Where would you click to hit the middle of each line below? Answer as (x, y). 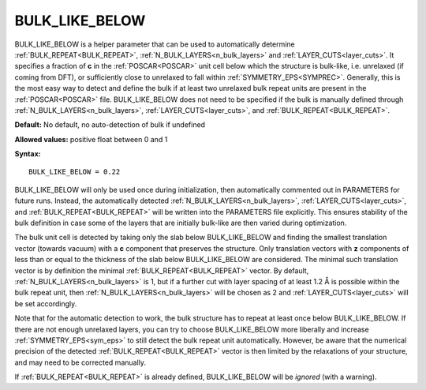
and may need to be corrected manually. (80, 362)
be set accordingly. (46, 303)
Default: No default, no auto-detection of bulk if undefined (110, 125)
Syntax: (28, 154)
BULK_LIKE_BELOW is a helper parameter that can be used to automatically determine (155, 44)
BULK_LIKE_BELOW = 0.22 (75, 172)
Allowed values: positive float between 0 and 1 (91, 139)
